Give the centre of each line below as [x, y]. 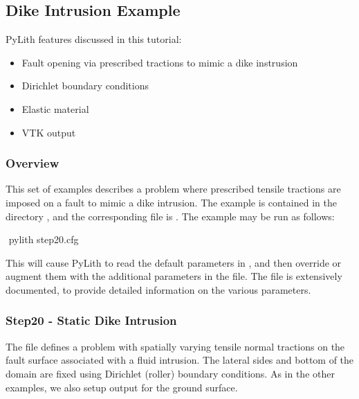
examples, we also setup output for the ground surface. [122, 387]
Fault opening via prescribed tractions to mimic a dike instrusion [160, 62]
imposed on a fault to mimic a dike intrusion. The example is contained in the [171, 202]
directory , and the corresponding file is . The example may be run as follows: [170, 216]
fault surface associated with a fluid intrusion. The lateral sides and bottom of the [180, 360]
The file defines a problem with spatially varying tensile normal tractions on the [175, 346]
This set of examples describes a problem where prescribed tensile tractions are [173, 189]
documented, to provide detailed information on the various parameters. [158, 289]
